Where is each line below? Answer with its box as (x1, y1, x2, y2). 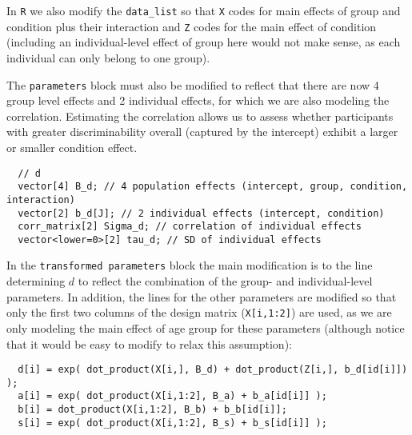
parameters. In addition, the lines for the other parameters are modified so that (6, 288, 397, 305)
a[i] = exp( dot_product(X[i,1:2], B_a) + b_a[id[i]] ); (18, 390, 327, 402)
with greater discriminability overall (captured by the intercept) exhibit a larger (6, 123, 398, 140)
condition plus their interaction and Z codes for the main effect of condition (6, 18, 377, 34)
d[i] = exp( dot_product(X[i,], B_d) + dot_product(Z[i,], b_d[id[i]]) (18, 364, 408, 376)
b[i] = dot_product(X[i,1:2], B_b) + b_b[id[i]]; (18, 404, 287, 416)
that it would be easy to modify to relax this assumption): (6, 335, 292, 352)
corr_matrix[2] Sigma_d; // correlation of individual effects (18, 221, 362, 233)
